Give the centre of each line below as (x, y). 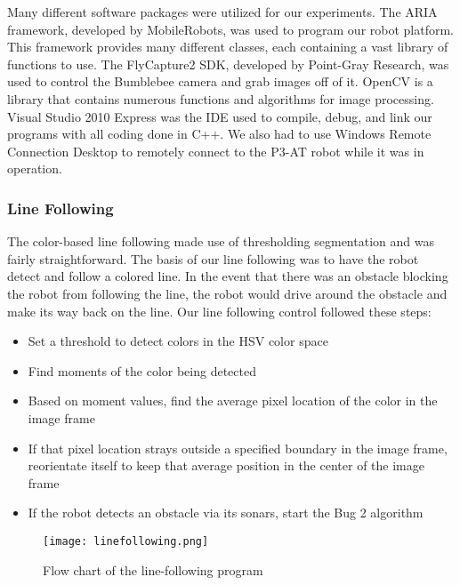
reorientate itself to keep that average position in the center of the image (226, 465)
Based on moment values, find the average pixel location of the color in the (233, 401)
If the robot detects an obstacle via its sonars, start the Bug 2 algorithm (226, 513)
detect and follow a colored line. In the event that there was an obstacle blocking (228, 276)
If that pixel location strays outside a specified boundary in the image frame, (238, 448)
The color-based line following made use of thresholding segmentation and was (221, 241)
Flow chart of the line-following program (153, 569)
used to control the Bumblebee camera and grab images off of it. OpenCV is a (220, 81)
